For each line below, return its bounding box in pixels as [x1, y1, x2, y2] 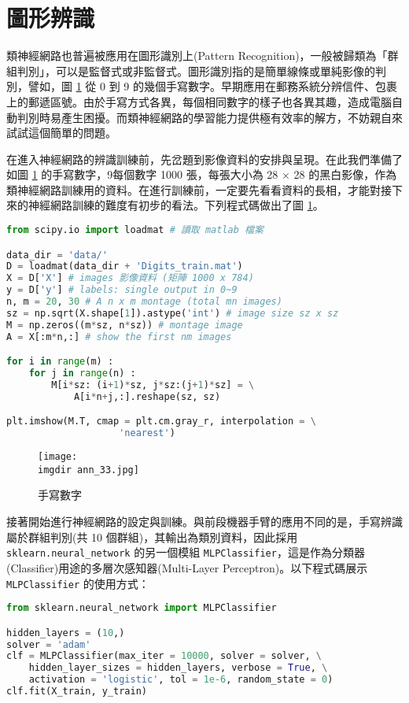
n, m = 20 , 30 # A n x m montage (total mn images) [6, 296, 282, 308]
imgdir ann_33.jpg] [38, 464, 139, 475]
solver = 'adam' [6, 638, 91, 650]
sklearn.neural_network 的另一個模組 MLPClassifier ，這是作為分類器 [6, 544, 365, 561]
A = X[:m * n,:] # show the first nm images [6, 331, 232, 342]
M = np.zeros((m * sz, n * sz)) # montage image [6, 319, 243, 331]
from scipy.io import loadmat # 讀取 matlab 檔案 [6, 224, 263, 236]
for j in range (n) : [28, 368, 136, 379]
